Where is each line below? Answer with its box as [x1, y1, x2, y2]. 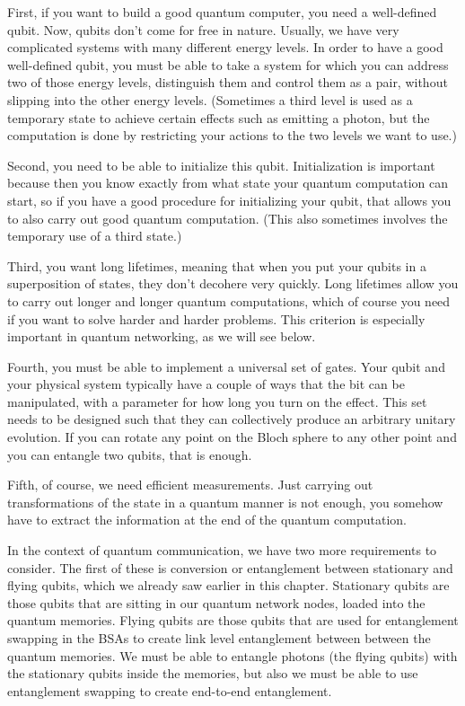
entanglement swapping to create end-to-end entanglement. [7, 681, 332, 700]
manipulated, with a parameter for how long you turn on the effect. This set [7, 392, 427, 410]
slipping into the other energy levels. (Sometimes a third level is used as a [7, 90, 413, 109]
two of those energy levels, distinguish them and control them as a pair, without [7, 73, 448, 92]
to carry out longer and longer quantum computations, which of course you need [7, 291, 451, 310]
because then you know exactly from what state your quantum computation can [7, 173, 449, 192]
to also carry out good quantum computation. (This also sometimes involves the [7, 208, 448, 227]
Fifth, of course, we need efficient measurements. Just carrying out [7, 475, 373, 494]
